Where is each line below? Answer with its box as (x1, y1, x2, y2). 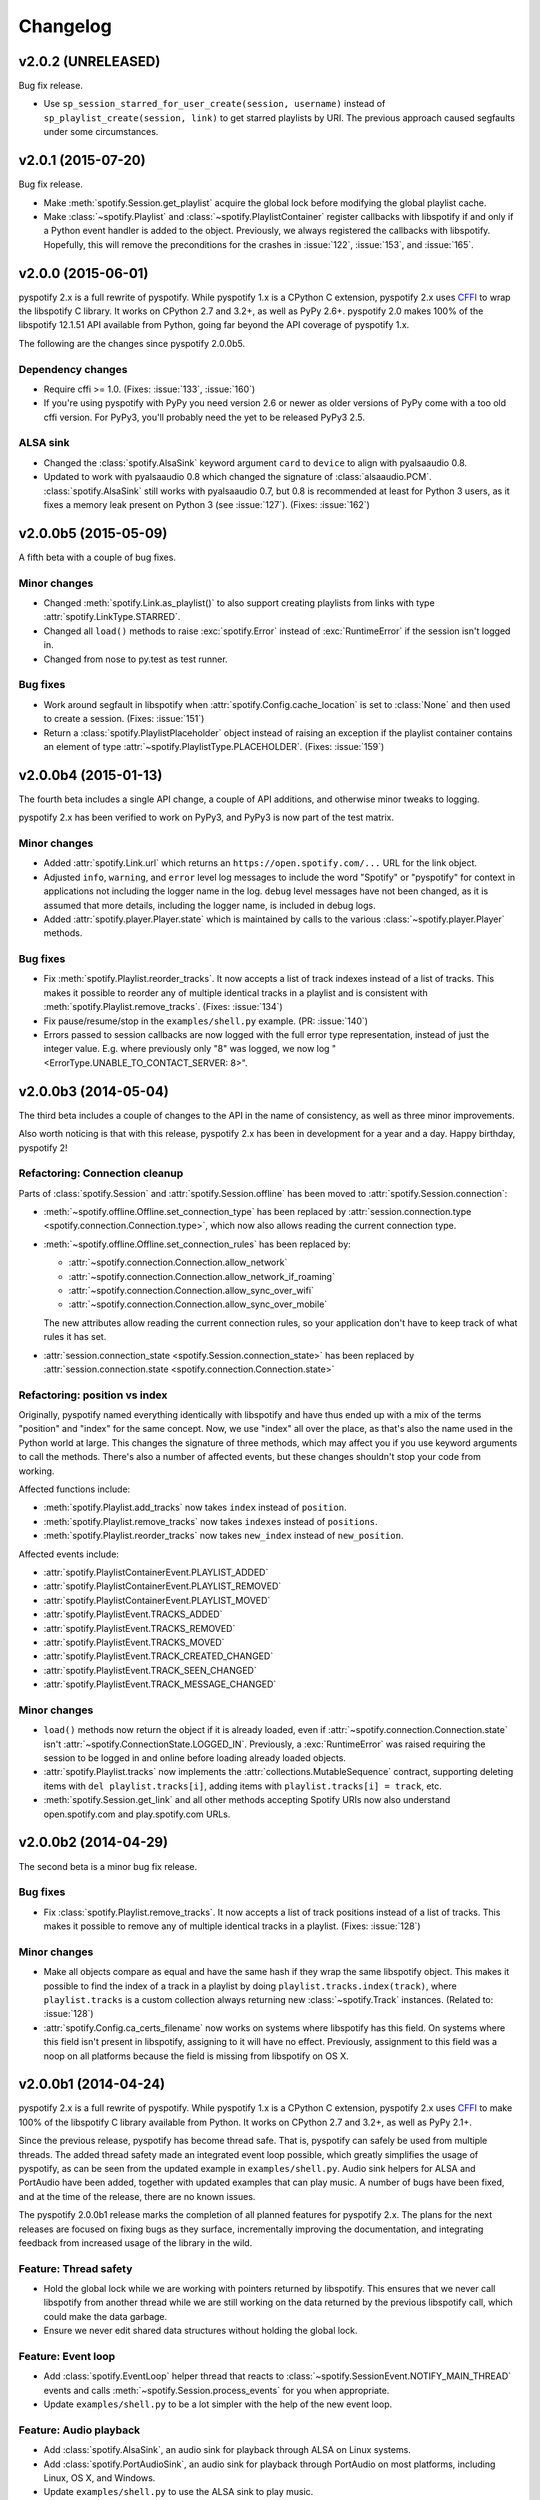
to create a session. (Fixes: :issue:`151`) (43, 713, 205, 725)
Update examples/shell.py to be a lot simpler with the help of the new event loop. (43, 2398, 393, 2410)
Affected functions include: (18, 1483, 131, 1495)
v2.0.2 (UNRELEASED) (18, 53, 161, 70)
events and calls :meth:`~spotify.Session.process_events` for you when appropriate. (43, 2384, 390, 2396)
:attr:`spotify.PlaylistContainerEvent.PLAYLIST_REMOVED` (43, 1580, 282, 1592)
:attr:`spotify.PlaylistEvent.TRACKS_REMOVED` (43, 1622, 236, 1634)
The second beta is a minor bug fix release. (18, 1860, 198, 1872)
